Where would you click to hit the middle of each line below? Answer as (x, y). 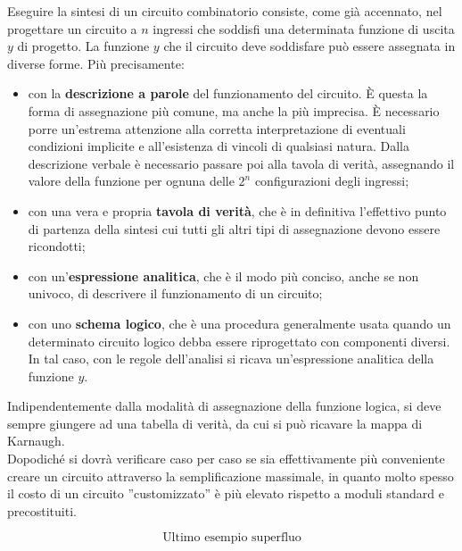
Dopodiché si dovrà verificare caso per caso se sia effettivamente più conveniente (226, 459)
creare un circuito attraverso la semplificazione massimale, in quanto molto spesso (231, 476)
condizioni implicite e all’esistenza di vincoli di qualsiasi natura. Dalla (219, 146)
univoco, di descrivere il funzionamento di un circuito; (175, 293)
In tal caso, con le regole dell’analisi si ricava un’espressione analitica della (231, 359)
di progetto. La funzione (83, 46)
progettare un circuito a (72, 28)
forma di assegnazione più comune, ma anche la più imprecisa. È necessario (234, 110)
